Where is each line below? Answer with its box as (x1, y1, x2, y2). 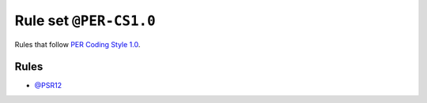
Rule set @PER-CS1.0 (14, 12, 156, 29)
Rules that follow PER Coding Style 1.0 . (14, 39, 141, 49)
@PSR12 (34, 81, 62, 90)
